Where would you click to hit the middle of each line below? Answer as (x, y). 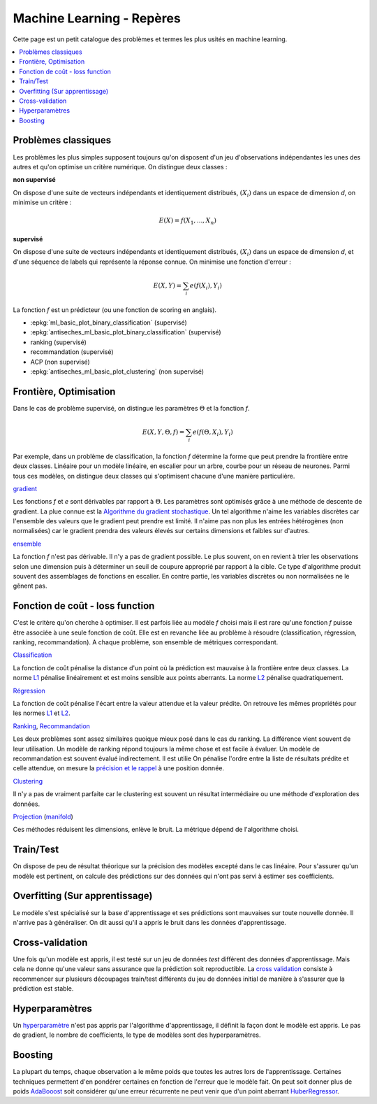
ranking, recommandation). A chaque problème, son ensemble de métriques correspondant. (146, 642)
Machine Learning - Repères (97, 18)
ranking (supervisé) (59, 342)
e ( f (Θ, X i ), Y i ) (213, 432)
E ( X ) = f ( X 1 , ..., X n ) (187, 222)
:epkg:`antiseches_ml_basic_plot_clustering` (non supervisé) (117, 371)
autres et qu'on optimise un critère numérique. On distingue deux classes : (120, 167)
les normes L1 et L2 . (42, 713)
